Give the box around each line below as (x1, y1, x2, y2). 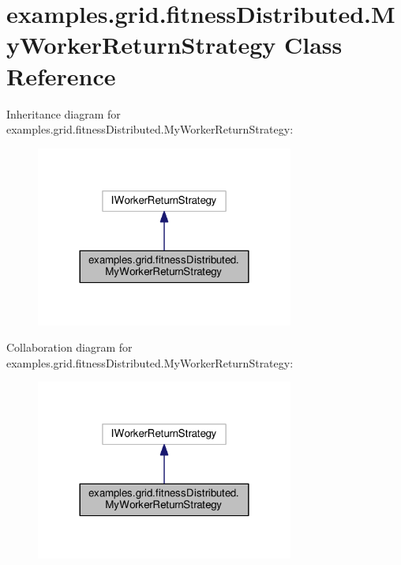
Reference (6, 59, 116, 92)
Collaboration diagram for (6, 339, 133, 356)
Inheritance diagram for (6, 105, 121, 122)
